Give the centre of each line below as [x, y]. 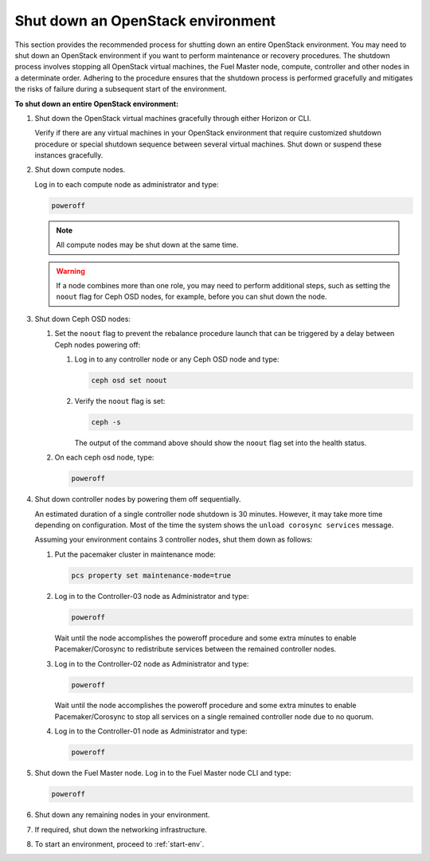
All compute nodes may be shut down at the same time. [147, 245]
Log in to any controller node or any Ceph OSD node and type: [177, 359]
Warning [70, 271]
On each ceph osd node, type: [104, 457]
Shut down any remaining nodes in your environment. [122, 815]
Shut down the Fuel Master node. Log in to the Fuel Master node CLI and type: [163, 773]
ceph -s [106, 422]
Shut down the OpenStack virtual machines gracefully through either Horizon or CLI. [173, 118]
